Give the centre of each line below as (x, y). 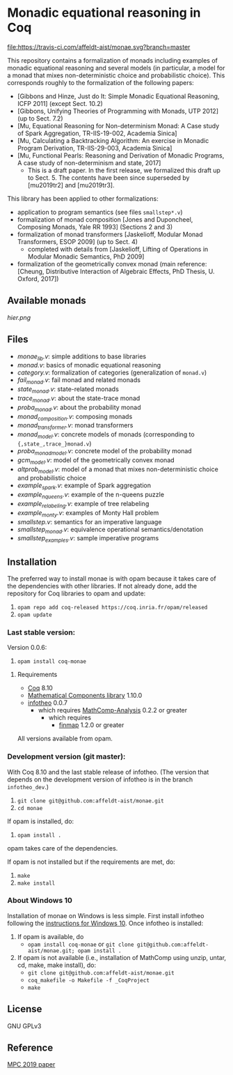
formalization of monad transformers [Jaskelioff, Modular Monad (110, 234)
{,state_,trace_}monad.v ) (54, 443)
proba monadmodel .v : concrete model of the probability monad (105, 451)
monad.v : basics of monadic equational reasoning (89, 365)
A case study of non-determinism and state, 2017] (89, 162)
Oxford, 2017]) (38, 279)
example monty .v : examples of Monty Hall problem (88, 513)
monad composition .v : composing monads (75, 417)
